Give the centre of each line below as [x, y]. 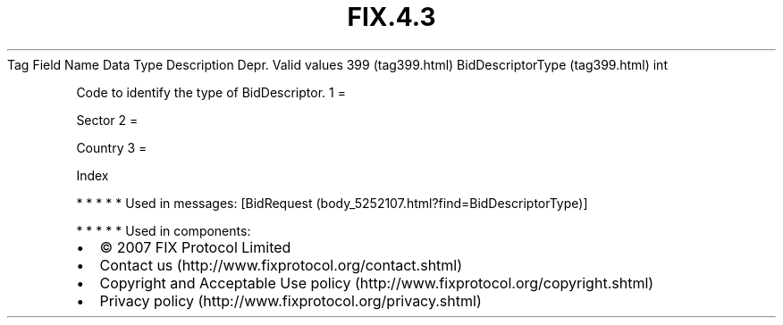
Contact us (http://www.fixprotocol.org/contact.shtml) [281, 265]
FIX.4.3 [391, 17]
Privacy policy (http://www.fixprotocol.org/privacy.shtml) [290, 300]
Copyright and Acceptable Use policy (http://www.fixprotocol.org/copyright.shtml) [377, 283]
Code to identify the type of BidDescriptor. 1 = [211, 92]
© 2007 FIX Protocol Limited [195, 247]
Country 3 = [112, 147]
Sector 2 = [107, 120]
